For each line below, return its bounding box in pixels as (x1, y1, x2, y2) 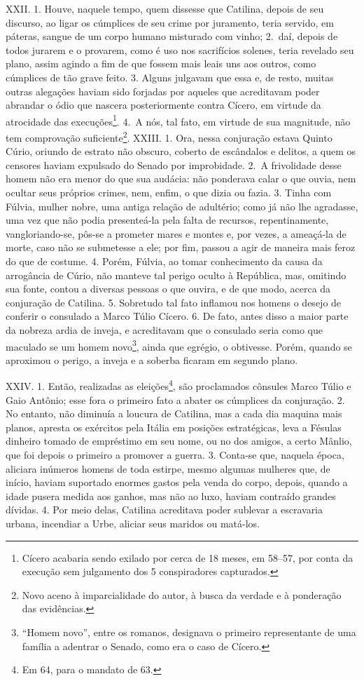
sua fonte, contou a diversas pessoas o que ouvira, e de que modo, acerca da (6, 281, 331, 296)
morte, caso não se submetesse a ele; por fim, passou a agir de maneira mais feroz (6, 240, 356, 255)
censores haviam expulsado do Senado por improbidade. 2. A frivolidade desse (6, 157, 342, 172)
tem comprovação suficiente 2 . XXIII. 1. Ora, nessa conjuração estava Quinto (6, 128, 332, 144)
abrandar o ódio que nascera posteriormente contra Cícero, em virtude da (6, 97, 321, 112)
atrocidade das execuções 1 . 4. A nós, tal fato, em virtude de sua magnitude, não (6, 112, 351, 128)
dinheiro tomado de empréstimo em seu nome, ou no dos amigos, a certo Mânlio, (6, 433, 352, 448)
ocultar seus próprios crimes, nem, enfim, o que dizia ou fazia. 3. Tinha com (6, 185, 332, 200)
